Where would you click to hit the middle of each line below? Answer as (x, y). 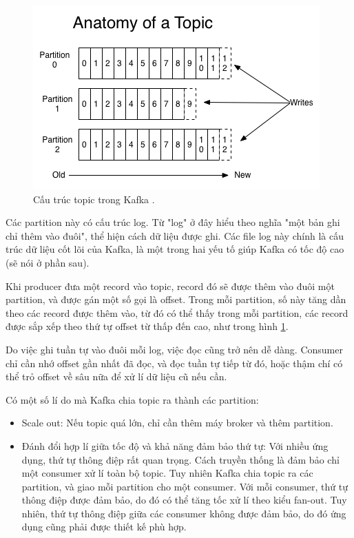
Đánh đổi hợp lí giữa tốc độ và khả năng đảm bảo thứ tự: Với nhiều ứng (175, 445)
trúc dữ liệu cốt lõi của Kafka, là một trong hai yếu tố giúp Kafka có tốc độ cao (175, 249)
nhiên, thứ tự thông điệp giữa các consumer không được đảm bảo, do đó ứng (184, 513)
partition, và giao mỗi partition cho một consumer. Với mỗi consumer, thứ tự (185, 486)
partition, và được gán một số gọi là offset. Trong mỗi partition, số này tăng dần (176, 299)
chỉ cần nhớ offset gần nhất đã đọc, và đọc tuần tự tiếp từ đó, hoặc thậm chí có (174, 363)
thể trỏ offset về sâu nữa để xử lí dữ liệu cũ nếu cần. (116, 376)
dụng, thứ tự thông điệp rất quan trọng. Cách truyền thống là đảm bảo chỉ (180, 459)
